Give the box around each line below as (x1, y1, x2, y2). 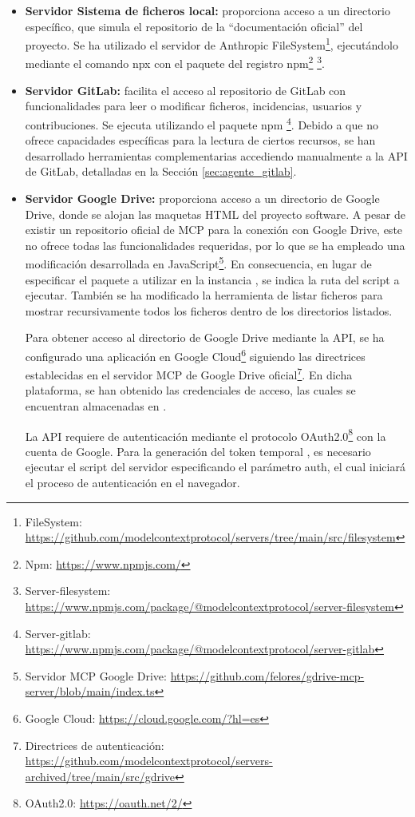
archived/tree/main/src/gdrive (25, 767, 176, 784)
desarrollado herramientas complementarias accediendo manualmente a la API (25, 147, 408, 164)
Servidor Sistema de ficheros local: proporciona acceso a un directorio (25, 2, 390, 18)
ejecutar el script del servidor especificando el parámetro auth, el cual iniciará (25, 458, 405, 475)
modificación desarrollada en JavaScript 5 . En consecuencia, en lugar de (25, 253, 372, 272)
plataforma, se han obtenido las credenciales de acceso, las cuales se (25, 382, 356, 399)
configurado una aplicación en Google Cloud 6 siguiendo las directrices (25, 345, 366, 364)
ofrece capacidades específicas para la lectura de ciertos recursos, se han (25, 132, 376, 149)
